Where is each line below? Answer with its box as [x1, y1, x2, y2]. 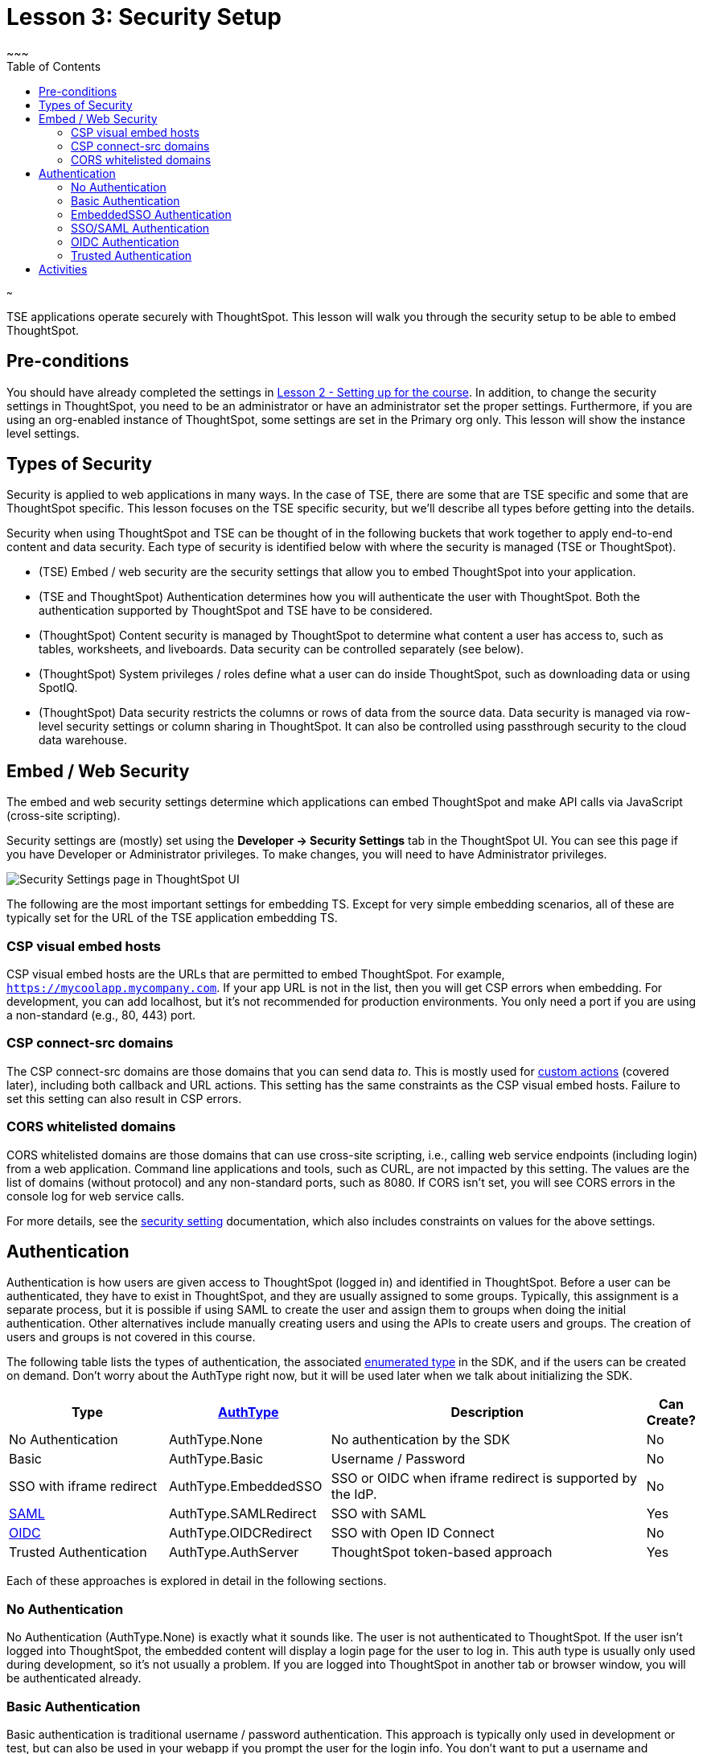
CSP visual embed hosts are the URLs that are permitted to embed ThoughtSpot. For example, [6, 967, 505, 982]
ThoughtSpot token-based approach [331, 1544, 553, 1561]
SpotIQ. [39, 681, 78, 695]
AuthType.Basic [168, 1451, 264, 1468]
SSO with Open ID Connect [331, 1525, 495, 1542]
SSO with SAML [331, 1505, 426, 1522]
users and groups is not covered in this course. [6, 1330, 256, 1344]
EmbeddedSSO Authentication [71, 207, 232, 221]
